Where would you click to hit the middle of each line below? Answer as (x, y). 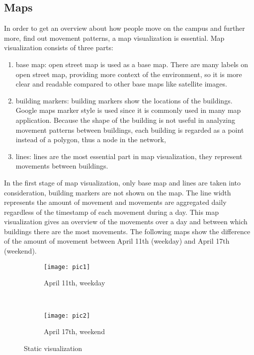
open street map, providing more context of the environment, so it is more (129, 74)
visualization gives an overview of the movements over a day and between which (126, 222)
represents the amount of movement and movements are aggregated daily (115, 202)
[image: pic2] (67, 315)
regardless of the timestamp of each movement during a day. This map (112, 212)
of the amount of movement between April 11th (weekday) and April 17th (117, 241)
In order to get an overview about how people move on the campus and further (125, 28)
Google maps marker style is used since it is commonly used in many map (128, 110)
